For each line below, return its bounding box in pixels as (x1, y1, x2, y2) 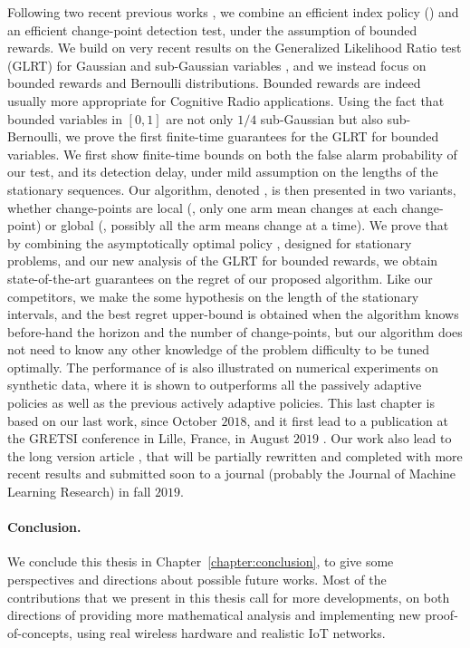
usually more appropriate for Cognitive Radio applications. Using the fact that (7, 91, 445, 110)
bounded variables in (7, 109, 122, 128)
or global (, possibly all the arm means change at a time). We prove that (45, 216, 449, 235)
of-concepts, (7, 623, 73, 642)
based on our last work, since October (7, 411, 217, 430)
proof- (425, 605, 458, 624)
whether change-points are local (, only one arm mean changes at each (7, 198, 398, 217)
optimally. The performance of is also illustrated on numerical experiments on (7, 357, 439, 376)
